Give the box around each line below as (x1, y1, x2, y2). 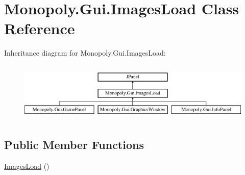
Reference (4, 18, 75, 39)
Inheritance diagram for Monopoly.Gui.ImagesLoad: (4, 47, 166, 58)
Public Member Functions (4, 136, 144, 152)
